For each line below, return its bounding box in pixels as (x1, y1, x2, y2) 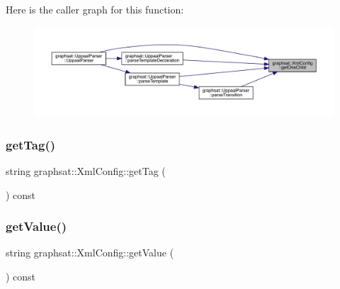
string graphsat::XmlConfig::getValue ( (6, 245, 174, 260)
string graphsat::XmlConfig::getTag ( (6, 163, 166, 178)
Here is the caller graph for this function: (6, 2, 184, 16)
